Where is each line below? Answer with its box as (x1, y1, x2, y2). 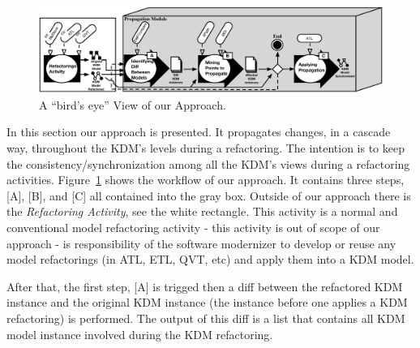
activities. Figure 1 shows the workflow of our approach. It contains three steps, (6, 171, 405, 188)
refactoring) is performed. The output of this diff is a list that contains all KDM (6, 309, 405, 326)
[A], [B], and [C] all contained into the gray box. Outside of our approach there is (6, 187, 411, 204)
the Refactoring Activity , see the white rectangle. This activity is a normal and (6, 203, 398, 220)
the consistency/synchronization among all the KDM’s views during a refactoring (6, 155, 410, 172)
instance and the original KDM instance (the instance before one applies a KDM (6, 294, 408, 311)
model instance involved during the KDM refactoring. (6, 325, 273, 342)
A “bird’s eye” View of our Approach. (39, 96, 226, 113)
